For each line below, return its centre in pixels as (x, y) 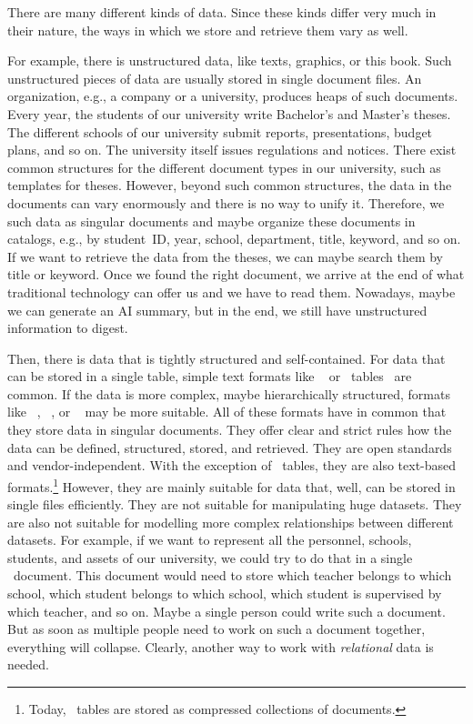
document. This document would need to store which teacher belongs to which (232, 575)
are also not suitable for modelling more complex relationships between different (231, 522)
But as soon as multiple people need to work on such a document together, (216, 629)
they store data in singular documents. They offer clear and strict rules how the (230, 430)
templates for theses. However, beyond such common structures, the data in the (230, 185)
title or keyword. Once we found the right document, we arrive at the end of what (236, 274)
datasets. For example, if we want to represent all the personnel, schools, (210, 540)
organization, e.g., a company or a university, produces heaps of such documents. (233, 96)
